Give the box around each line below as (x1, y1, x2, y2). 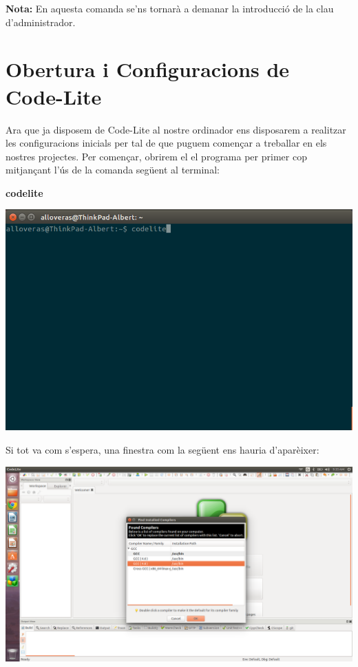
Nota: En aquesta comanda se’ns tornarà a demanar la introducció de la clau (6, 1, 334, 15)
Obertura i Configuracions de (6, 55, 290, 83)
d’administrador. (6, 14, 76, 29)
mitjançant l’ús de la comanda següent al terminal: (6, 162, 220, 177)
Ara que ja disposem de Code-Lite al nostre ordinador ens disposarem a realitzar (6, 122, 346, 136)
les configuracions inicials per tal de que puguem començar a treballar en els (6, 136, 327, 150)
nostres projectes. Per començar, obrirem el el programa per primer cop (6, 149, 307, 163)
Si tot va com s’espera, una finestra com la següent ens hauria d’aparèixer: (6, 442, 319, 456)
